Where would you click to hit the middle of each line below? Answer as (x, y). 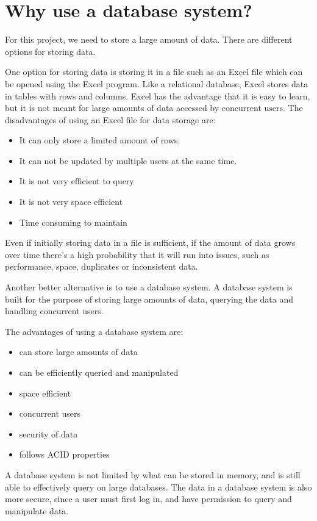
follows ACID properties (64, 454)
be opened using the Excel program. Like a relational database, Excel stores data (157, 83)
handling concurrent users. (54, 311)
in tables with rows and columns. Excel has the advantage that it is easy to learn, (158, 95)
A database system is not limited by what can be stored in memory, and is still (153, 474)
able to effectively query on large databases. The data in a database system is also (158, 487)
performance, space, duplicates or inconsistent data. (102, 266)
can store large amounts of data (78, 352)
